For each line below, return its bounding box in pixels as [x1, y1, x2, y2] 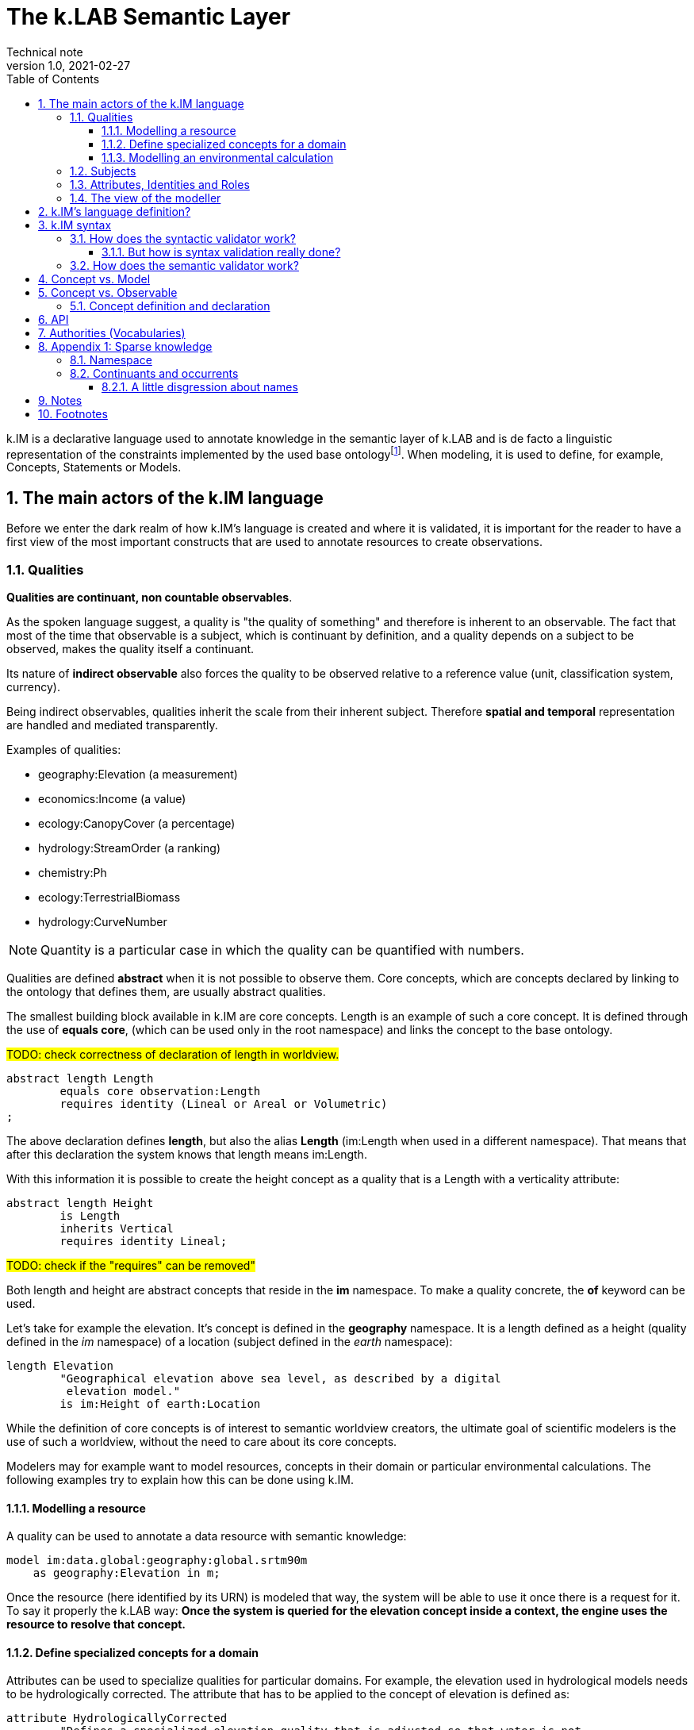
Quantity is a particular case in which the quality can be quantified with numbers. [40, 942, 524, 958]
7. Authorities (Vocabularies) [38, 325, 186, 340]
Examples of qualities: [6, 743, 121, 756]
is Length [59, 1209, 121, 1222]
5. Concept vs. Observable [38, 285, 178, 299]
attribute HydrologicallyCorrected [6, 1712, 228, 1725]
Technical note [6, 44, 83, 59]
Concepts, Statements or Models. [6, 460, 182, 475]
